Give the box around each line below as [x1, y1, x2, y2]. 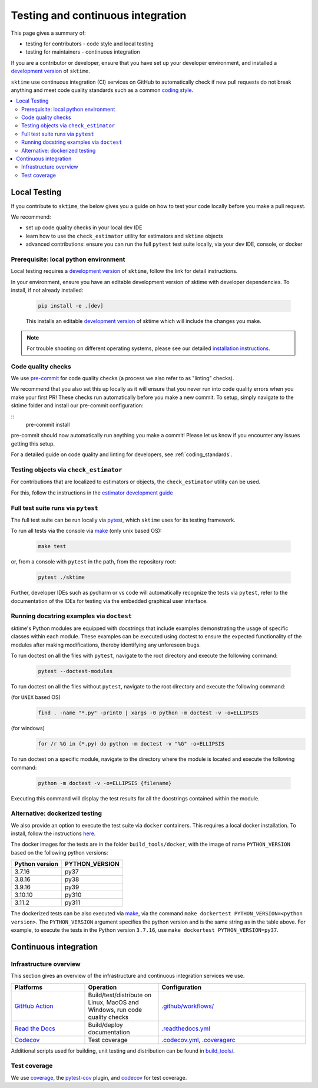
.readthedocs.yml [161, 1024, 210, 1033]
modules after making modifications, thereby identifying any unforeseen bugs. [11, 641, 201, 648]
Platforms [14, 983, 43, 991]
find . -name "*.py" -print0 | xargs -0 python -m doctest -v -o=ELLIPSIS [38, 710, 259, 716]
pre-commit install [25, 421, 70, 428]
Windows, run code [88, 1005, 143, 1014]
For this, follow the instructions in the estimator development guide [11, 489, 173, 496]
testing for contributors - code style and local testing [25, 40, 154, 47]
